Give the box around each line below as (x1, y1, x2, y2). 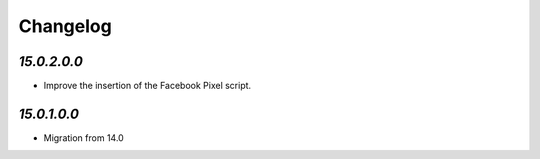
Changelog (18, 15, 112, 37)
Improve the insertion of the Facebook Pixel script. (43, 80, 252, 92)
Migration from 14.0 (43, 131, 124, 144)
